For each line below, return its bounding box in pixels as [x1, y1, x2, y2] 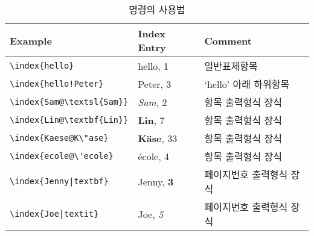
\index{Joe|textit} [10, 209, 99, 219]
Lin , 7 [138, 113, 165, 127]
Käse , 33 [138, 131, 178, 145]
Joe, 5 [138, 206, 164, 221]
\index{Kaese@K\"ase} [10, 133, 109, 143]
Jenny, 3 [138, 174, 174, 188]
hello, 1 [138, 58, 169, 73]
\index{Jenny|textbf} [10, 176, 109, 186]
